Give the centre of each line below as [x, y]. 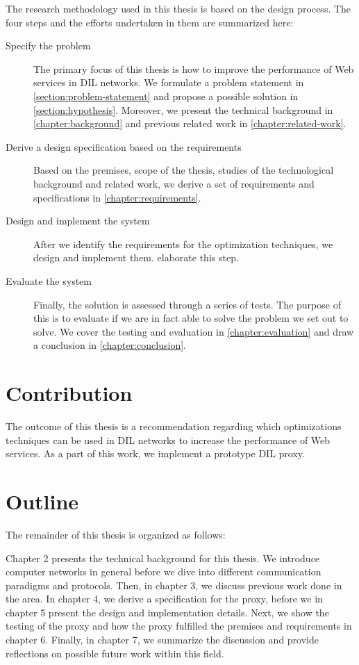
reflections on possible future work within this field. [115, 653]
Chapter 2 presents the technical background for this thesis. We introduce [163, 558]
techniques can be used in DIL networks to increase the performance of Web [168, 440]
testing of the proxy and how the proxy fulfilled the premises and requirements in [179, 626]
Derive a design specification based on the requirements [124, 146]
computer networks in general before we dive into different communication [164, 572]
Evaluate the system [49, 280]
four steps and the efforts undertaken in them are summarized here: [150, 22]
